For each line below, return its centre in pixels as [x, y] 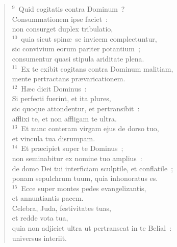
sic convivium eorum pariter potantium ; [76, 49]
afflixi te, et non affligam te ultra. [64, 118]
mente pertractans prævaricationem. [69, 79]
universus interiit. [39, 238]
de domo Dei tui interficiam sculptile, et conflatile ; [93, 168]
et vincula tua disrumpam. [54, 138]
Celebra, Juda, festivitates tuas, [61, 208]
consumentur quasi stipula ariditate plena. [78, 58]
